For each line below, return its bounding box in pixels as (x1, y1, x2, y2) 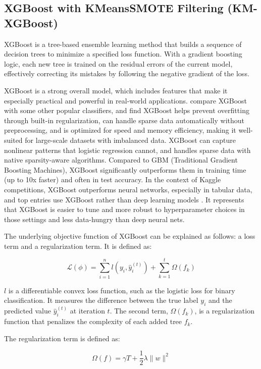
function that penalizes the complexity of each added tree (4, 316, 182, 327)
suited (4, 134, 23, 145)
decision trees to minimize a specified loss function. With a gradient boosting (4, 48, 242, 59)
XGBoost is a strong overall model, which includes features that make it (4, 85, 228, 95)
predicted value (4, 305, 51, 316)
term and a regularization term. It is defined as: (4, 240, 152, 251)
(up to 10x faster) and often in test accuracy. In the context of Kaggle (4, 174, 221, 185)
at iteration (70, 305, 105, 316)
